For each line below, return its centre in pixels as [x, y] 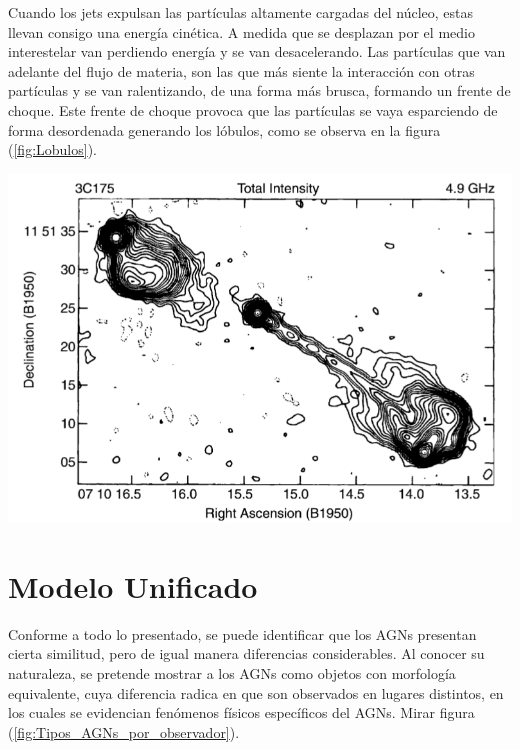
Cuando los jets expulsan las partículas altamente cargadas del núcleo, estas [240, 12]
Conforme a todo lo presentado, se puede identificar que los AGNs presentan [242, 633]
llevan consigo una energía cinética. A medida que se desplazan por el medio [241, 31]
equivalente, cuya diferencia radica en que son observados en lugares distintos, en [256, 692]
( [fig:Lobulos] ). [52, 149]
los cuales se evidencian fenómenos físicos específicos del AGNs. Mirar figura [241, 712]
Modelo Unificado [133, 585]
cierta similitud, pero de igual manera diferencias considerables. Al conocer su [246, 653]
